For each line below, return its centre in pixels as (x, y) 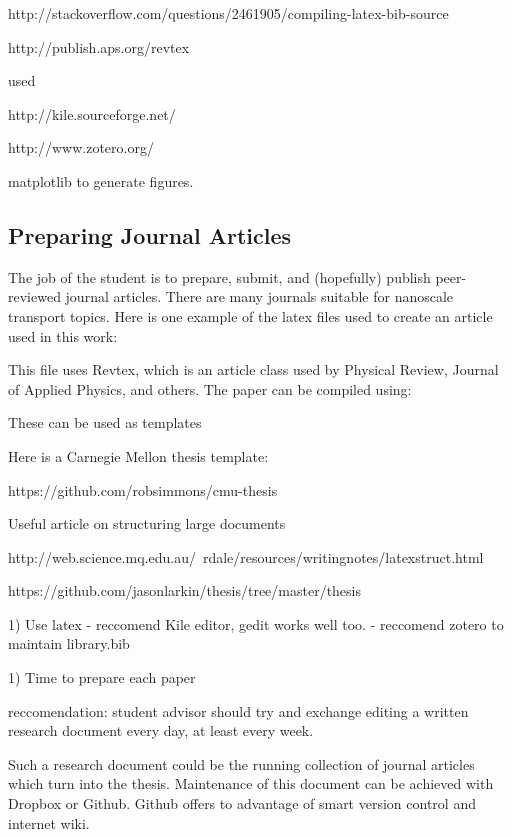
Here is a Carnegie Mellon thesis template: (138, 455)
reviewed (34, 296)
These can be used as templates (105, 422)
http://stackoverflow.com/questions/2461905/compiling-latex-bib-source (228, 13)
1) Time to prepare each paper (102, 677)
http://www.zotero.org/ (81, 147)
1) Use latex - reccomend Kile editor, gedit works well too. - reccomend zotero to (256, 623)
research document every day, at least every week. (161, 730)
